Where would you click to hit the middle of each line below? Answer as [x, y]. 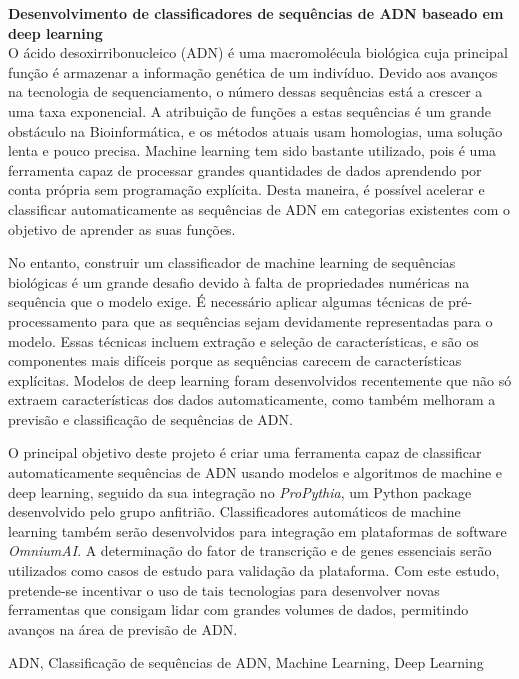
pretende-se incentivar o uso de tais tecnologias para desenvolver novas [224, 589]
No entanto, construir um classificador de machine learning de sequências [232, 262]
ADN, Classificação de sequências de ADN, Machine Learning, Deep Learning [246, 662]
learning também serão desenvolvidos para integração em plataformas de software [257, 530]
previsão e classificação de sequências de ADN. [150, 418]
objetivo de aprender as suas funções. [122, 228]
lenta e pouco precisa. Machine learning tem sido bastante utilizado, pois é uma [252, 150]
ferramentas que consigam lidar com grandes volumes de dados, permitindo [238, 609]
